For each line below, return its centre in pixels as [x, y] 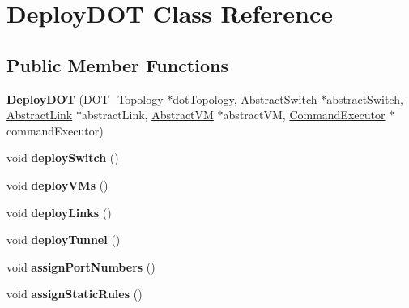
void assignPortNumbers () [81, 266]
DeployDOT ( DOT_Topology [85, 98]
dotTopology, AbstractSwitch [245, 98]
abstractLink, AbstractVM [147, 115]
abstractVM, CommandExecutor [304, 115]
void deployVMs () [58, 184]
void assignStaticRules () [75, 294]
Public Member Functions [117, 64]
